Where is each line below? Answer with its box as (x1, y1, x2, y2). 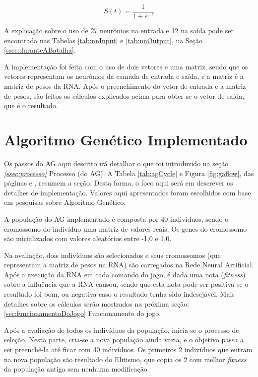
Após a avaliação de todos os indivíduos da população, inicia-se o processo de (4, 324, 239, 335)
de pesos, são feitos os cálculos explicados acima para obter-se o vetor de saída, (4, 90, 245, 101)
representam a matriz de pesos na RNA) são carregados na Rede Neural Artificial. (4, 259, 254, 270)
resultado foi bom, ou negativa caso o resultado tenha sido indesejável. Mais (4, 289, 235, 299)
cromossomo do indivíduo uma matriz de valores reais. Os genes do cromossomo (4, 223, 247, 234)
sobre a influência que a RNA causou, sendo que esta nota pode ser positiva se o (4, 279, 249, 289)
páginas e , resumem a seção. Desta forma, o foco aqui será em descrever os (4, 178, 233, 188)
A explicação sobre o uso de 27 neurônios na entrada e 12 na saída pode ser (4, 25, 234, 36)
